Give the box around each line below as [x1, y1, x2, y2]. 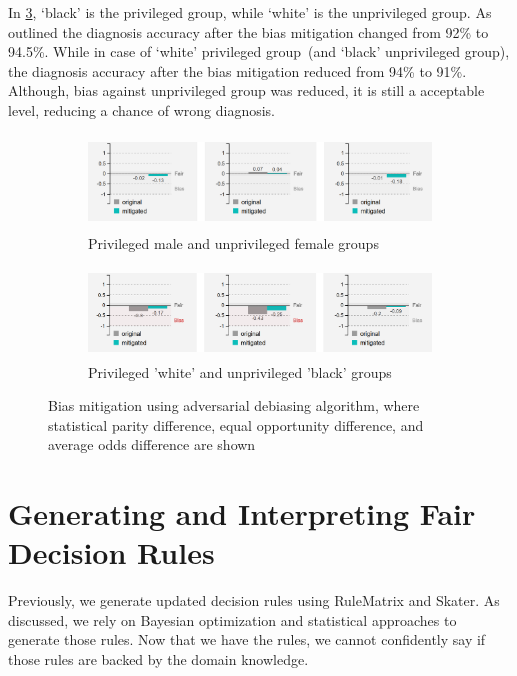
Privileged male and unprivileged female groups [88, 232, 379, 253]
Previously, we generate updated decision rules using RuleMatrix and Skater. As [8, 590, 500, 611]
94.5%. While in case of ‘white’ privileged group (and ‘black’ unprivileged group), [8, 41, 510, 62]
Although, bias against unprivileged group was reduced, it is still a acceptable [8, 80, 485, 101]
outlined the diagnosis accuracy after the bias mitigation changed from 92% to [8, 21, 489, 42]
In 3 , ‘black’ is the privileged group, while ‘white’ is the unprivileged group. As [8, 2, 492, 22]
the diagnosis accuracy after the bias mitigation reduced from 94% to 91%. [8, 60, 467, 81]
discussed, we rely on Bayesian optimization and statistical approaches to [8, 609, 457, 630]
